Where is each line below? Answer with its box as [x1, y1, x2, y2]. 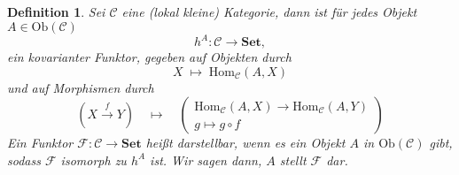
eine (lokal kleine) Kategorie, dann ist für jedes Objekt [121, 3, 417, 20]
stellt [279, 150, 307, 169]
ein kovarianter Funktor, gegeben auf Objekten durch [7, 48, 292, 66]
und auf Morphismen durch [7, 78, 154, 96]
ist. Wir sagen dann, [150, 150, 262, 169]
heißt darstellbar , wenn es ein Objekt [145, 133, 346, 152]
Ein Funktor [7, 133, 74, 152]
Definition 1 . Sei [7, 3, 105, 20]
